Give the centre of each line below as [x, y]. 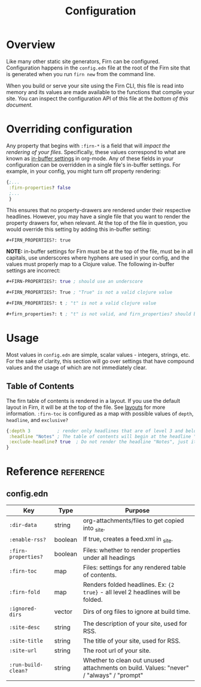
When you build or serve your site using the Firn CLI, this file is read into [95, 86]
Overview [31, 45]
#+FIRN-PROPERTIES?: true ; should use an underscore [75, 282]
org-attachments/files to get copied [133, 521]
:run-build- [26, 665]
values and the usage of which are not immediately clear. [77, 367]
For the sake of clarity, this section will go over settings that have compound [100, 361]
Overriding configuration [69, 129]
